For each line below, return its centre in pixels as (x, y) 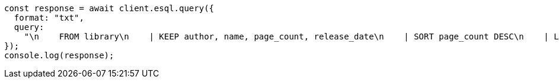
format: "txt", (49, 18)
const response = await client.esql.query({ (109, 8)
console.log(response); (59, 55)
